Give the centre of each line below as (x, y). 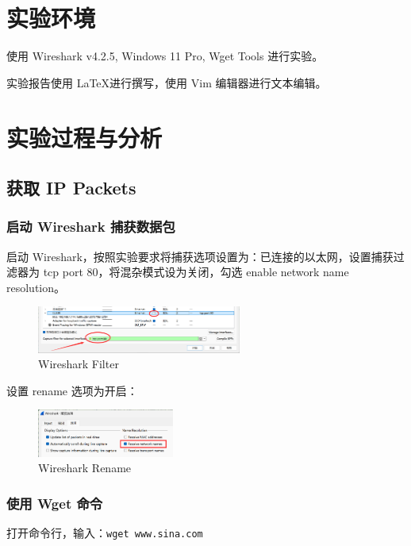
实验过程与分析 (85, 137)
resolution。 (36, 287)
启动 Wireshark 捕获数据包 (91, 227)
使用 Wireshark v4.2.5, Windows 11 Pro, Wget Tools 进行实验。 (165, 56)
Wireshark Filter (79, 364)
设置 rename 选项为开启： (72, 390)
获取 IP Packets (71, 188)
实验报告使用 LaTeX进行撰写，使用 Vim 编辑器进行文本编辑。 (167, 82)
